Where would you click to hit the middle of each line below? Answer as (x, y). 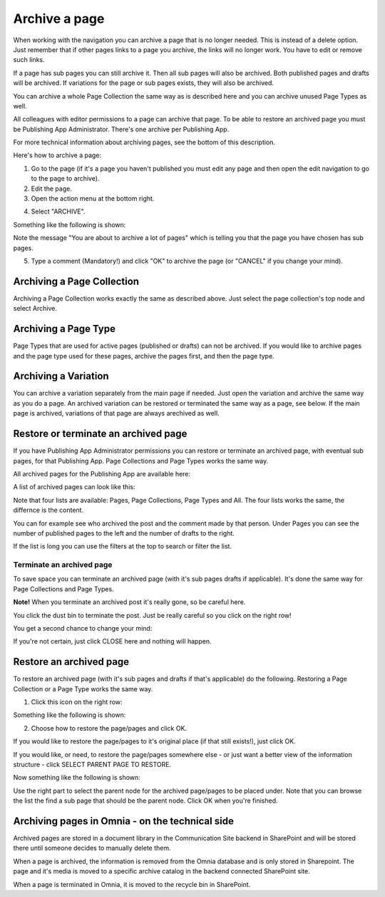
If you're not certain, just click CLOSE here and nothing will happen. (112, 641)
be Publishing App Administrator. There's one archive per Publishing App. (121, 129)
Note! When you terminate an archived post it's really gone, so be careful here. (129, 602)
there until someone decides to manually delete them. (92, 848)
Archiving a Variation (61, 376)
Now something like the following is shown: (77, 778)
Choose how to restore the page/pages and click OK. (109, 728)
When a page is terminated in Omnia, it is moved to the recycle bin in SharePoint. (132, 884)
